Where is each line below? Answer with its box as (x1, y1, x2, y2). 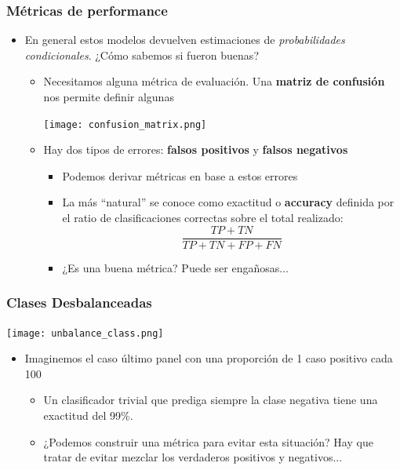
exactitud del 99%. (43, 406, 133, 423)
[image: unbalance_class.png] (6, 327, 164, 339)
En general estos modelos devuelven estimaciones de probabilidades (24, 31, 345, 48)
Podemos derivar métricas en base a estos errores (62, 167, 298, 184)
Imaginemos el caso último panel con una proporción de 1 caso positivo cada (24, 350, 393, 366)
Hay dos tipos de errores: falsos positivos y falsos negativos (43, 141, 348, 158)
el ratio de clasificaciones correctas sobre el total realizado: (62, 209, 344, 226)
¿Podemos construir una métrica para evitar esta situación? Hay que (43, 433, 373, 450)
